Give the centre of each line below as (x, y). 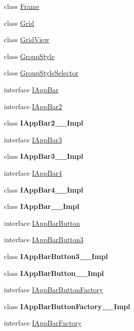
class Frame (22, 6)
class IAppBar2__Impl (44, 123)
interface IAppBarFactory (43, 323)
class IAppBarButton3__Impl (56, 256)
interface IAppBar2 (33, 106)
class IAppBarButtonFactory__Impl (67, 306)
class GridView (27, 39)
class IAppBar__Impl (42, 206)
